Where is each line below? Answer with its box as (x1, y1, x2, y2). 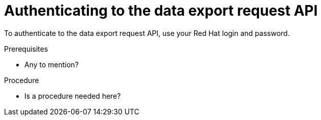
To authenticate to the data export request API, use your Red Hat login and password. (4, 28, 290, 37)
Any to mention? (24, 60, 79, 69)
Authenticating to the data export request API (4, 2, 318, 19)
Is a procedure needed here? (24, 91, 121, 100)
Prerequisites (4, 44, 48, 53)
